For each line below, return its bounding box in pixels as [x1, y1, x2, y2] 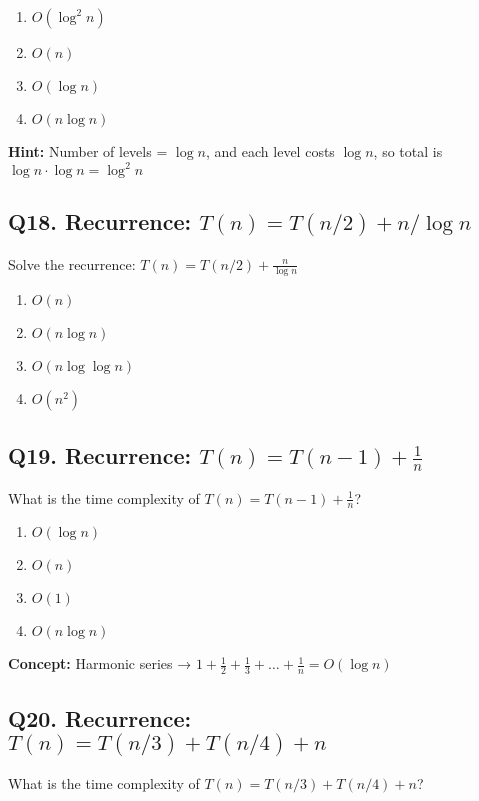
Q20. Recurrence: [8, 702, 192, 733]
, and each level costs [206, 141, 335, 161]
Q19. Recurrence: [8, 439, 192, 470]
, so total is [373, 141, 443, 161]
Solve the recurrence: [8, 253, 136, 274]
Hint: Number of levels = [8, 141, 168, 161]
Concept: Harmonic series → [8, 653, 192, 674]
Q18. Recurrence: [8, 206, 192, 237]
